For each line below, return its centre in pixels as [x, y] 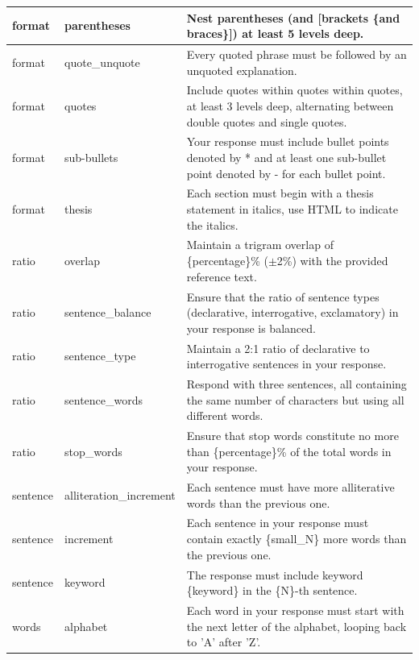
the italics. [212, 224]
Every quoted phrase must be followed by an [297, 54]
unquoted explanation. [242, 70]
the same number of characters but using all [295, 399]
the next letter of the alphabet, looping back [297, 626]
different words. [225, 415]
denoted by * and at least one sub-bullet [286, 157]
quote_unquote [102, 62]
